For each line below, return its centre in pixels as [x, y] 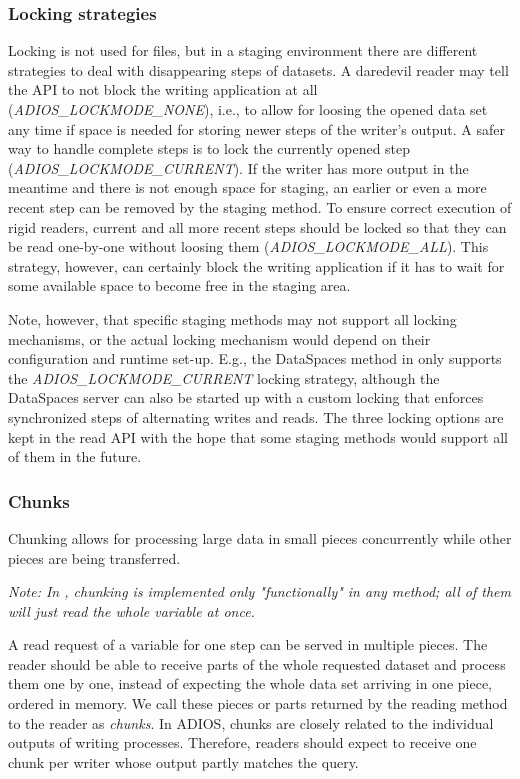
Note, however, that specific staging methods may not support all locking [232, 318]
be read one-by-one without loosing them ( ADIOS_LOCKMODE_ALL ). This [248, 246]
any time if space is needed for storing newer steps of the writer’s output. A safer [256, 128]
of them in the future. [75, 456]
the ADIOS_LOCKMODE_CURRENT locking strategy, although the [224, 377]
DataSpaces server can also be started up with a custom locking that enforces [246, 397]
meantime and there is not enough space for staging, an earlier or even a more [247, 187]
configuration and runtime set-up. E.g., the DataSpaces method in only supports [255, 358]
